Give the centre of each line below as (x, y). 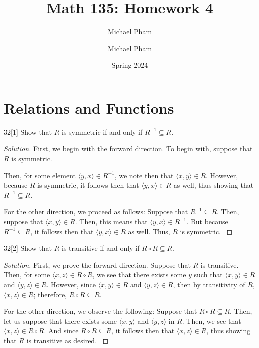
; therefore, (50, 294)
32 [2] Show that (28, 248)
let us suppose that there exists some (61, 321)
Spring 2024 (130, 65)
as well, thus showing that (213, 185)
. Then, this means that (111, 221)
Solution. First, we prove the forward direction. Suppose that (97, 265)
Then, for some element (40, 175)
